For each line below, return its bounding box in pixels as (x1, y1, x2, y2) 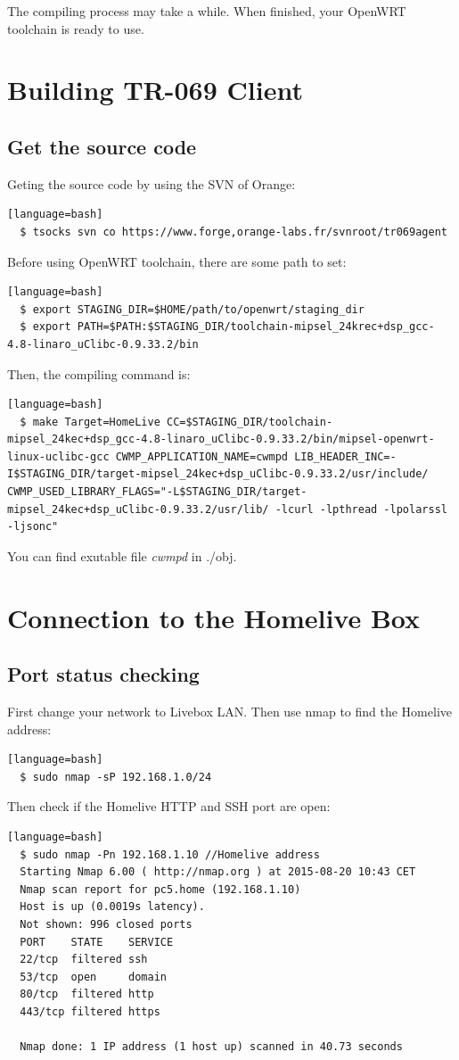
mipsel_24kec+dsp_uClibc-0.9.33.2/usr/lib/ (7, 502, 269, 516)
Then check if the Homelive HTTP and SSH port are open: (7, 797, 331, 816)
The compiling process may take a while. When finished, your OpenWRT (7, 2, 406, 20)
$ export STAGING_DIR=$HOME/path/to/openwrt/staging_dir (20, 302, 365, 316)
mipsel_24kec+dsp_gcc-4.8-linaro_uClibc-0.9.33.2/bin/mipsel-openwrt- (7, 433, 435, 446)
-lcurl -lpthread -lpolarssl (275, 502, 447, 516)
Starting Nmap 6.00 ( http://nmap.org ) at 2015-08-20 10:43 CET (20, 865, 416, 879)
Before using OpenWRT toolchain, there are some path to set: (7, 252, 347, 270)
